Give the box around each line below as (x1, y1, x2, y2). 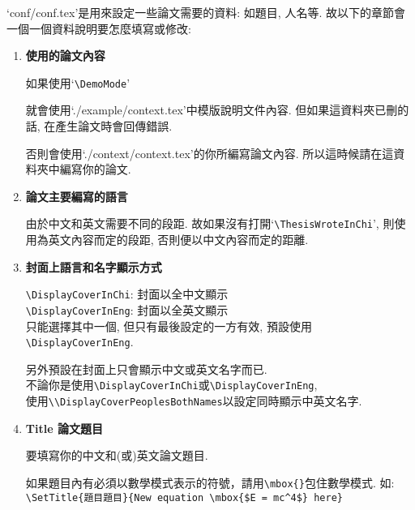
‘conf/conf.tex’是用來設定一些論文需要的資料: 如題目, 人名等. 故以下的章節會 (6, 4, 405, 20)
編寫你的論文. (59, 161, 131, 178)
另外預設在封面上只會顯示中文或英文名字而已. (25, 360, 267, 377)
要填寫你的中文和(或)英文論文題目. (25, 447, 208, 464)
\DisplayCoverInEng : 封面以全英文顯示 (25, 301, 229, 318)
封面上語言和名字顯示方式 (25, 258, 162, 275)
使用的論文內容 (25, 47, 105, 64)
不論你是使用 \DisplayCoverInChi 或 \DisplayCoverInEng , (25, 376, 318, 393)
